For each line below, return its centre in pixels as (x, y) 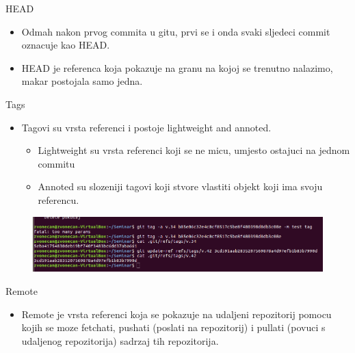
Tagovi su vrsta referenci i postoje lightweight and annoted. (146, 127)
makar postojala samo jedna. (82, 81)
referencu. (58, 199)
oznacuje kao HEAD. (66, 45)
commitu (56, 163)
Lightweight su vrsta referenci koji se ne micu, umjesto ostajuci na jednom (194, 150)
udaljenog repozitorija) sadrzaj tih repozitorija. (120, 340)
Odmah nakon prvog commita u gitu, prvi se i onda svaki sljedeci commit (176, 31)
